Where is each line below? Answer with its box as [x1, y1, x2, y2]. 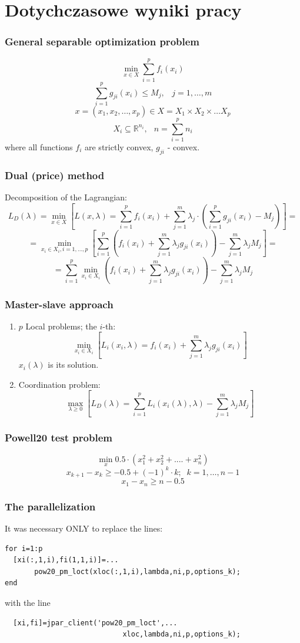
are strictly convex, [85, 140, 154, 153]
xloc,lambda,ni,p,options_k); [122, 630, 241, 639]
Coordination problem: [18, 378, 101, 390]
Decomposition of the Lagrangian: [5, 190, 127, 203]
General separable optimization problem [5, 34, 199, 49]
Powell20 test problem [5, 430, 112, 444]
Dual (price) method [5, 167, 105, 182]
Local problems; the [25, 319, 97, 332]
